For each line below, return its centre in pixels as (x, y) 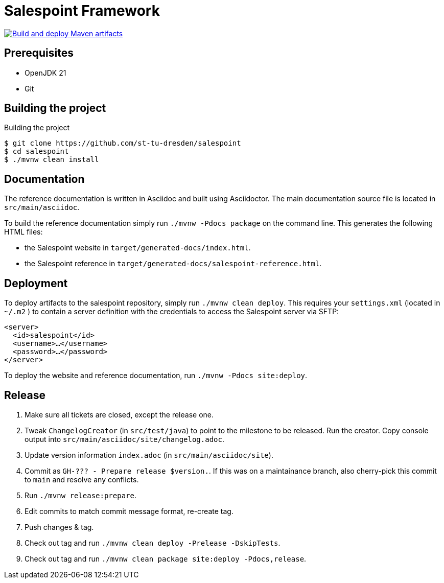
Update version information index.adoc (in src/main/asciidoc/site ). (149, 455)
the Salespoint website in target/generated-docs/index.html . (138, 248)
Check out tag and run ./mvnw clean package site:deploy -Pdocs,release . (166, 558)
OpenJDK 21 (45, 73)
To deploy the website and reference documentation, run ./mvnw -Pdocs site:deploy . (156, 376)
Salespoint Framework (82, 11)
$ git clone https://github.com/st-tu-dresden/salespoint (123, 143)
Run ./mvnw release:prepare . (80, 495)
